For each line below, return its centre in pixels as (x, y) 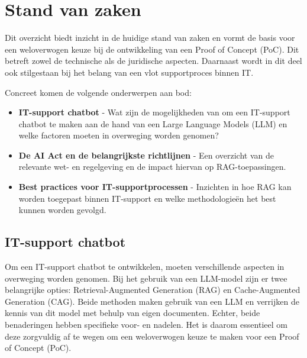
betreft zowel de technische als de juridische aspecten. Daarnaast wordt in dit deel (153, 61)
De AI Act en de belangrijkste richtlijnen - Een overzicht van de (146, 155)
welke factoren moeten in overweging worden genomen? (119, 135)
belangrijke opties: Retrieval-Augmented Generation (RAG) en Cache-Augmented (153, 290)
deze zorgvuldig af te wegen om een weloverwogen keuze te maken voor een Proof (152, 336)
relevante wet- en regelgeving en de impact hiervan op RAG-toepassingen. (152, 167)
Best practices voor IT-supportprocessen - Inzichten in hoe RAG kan (155, 187)
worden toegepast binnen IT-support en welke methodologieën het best (147, 198)
